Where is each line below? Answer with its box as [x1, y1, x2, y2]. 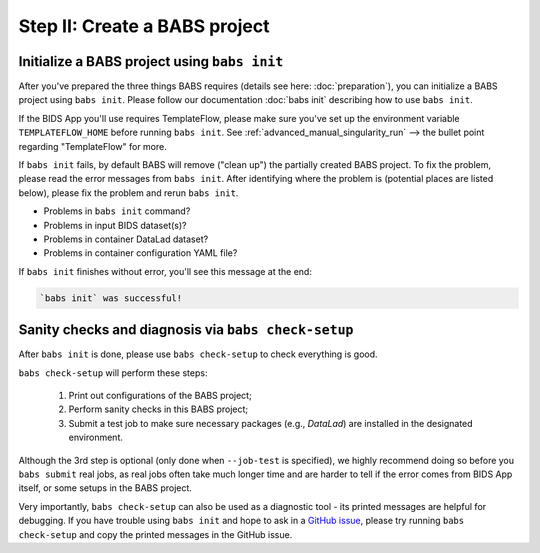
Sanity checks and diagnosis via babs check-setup [18, 321, 354, 339]
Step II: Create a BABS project [18, 15, 270, 37]
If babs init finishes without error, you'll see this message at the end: [18, 265, 312, 277]
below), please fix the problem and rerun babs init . [18, 186, 239, 199]
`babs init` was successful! [39, 292, 183, 304]
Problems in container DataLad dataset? [43, 233, 209, 245]
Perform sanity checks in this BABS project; [68, 403, 249, 415]
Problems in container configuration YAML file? [43, 247, 238, 259]
